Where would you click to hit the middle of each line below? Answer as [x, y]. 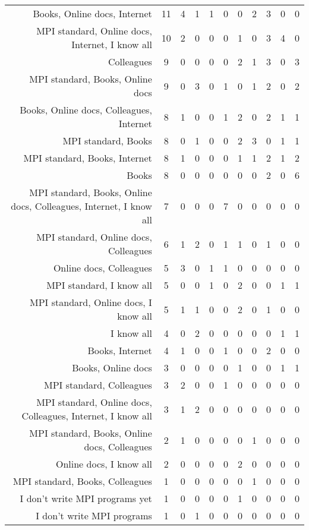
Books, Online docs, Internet [92, 13]
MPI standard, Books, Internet [88, 158]
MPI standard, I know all [99, 285]
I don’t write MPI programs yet [86, 498]
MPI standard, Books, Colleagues [82, 481]
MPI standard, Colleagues [98, 385]
